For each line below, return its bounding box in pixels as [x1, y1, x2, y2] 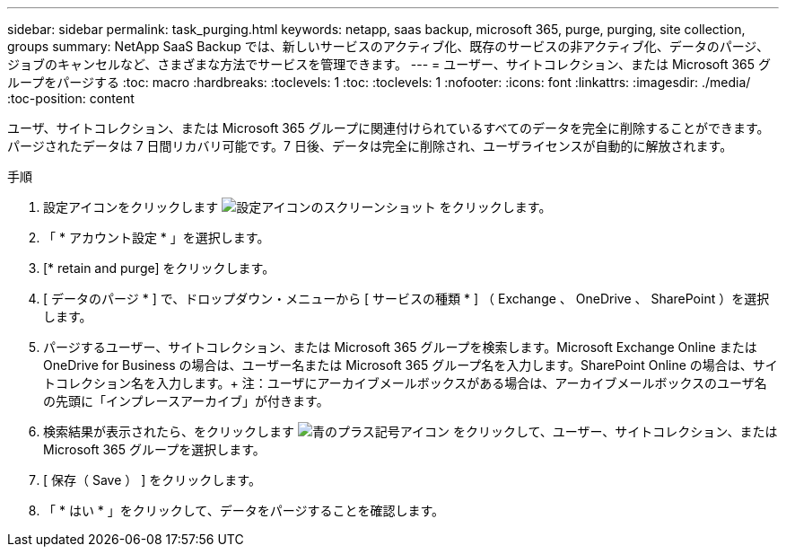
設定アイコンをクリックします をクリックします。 [43, 199, 552, 215]
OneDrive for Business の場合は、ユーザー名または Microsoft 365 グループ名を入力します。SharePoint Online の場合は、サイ [43, 357, 778, 373]
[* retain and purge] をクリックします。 [43, 260, 275, 276]
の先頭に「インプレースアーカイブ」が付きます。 [43, 393, 329, 409]
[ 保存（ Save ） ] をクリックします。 [43, 472, 261, 488]
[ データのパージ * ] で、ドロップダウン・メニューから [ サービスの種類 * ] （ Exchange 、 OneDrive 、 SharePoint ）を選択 [43, 291, 770, 306]
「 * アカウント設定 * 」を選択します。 [43, 230, 270, 245]
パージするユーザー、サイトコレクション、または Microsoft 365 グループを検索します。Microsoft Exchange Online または [43, 339, 757, 355]
